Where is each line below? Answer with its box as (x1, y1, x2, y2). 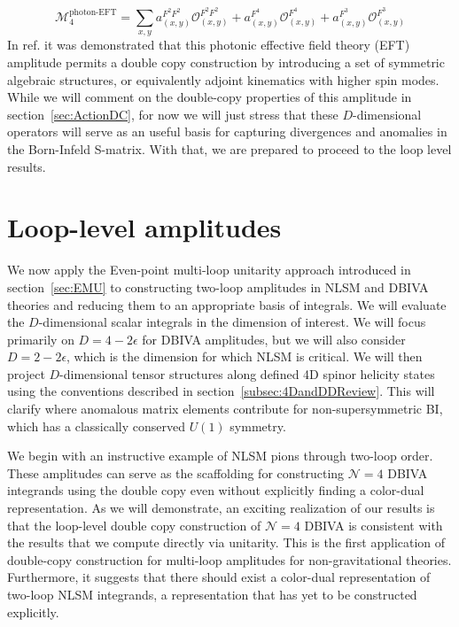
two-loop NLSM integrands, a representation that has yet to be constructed (7, 585, 417, 604)
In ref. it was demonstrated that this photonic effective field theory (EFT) (7, 35, 410, 54)
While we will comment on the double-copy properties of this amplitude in (7, 88, 412, 106)
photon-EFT (69, 8, 117, 18)
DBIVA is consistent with (304, 515, 443, 534)
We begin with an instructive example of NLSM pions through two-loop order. (7, 446, 433, 465)
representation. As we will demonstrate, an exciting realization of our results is (7, 499, 435, 517)
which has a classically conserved (7, 416, 185, 435)
